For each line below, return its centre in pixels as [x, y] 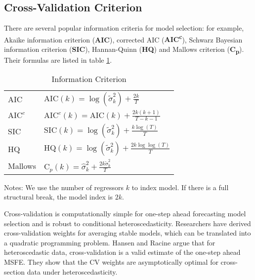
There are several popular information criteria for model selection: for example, [124, 28]
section [15, 271]
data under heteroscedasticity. [72, 271]
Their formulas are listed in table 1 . [58, 60]
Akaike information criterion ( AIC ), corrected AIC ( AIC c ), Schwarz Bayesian [123, 39]
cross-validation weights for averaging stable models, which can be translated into [127, 233]
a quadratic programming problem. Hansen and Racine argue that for [110, 242]
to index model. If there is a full [180, 187]
